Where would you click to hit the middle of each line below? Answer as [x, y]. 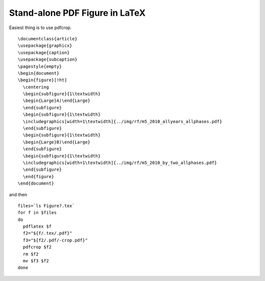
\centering [36, 87]
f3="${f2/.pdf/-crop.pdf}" [55, 240]
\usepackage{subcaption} [48, 60]
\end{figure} [39, 176]
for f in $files [37, 213]
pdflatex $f [37, 227]
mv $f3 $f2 [36, 261]
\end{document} [36, 184]
